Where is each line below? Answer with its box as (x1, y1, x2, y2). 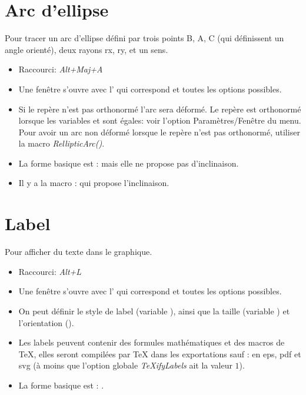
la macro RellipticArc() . (18, 137, 105, 150)
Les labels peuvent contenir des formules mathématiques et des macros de (18, 336, 285, 348)
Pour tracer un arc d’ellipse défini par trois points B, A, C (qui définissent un (5, 32, 284, 44)
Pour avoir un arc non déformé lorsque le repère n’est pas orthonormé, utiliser (18, 125, 300, 138)
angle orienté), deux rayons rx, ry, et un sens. (5, 43, 168, 55)
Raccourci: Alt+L (18, 265, 82, 277)
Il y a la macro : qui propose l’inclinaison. (18, 177, 169, 189)
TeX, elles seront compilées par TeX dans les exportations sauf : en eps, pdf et (18, 347, 301, 360)
